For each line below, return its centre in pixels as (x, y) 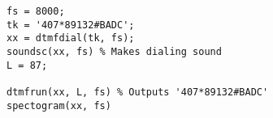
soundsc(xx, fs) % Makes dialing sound (114, 51)
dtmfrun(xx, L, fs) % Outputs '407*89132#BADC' (138, 92)
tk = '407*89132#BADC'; (71, 25)
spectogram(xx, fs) (59, 105)
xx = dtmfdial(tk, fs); (71, 38)
